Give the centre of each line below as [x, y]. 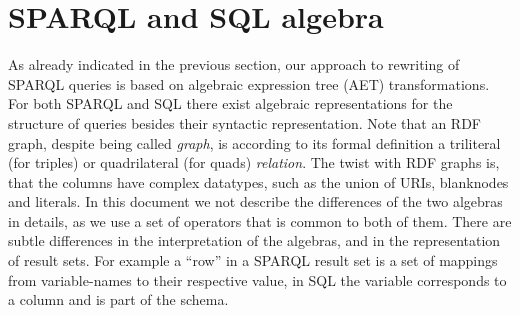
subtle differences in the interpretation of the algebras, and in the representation [254, 240]
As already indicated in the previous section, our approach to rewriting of [234, 64]
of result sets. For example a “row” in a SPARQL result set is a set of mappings [253, 260]
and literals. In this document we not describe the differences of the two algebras [255, 201]
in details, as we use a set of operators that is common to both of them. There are [260, 220]
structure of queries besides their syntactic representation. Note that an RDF [244, 122]
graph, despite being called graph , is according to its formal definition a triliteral [254, 142]
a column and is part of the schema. [118, 299]
